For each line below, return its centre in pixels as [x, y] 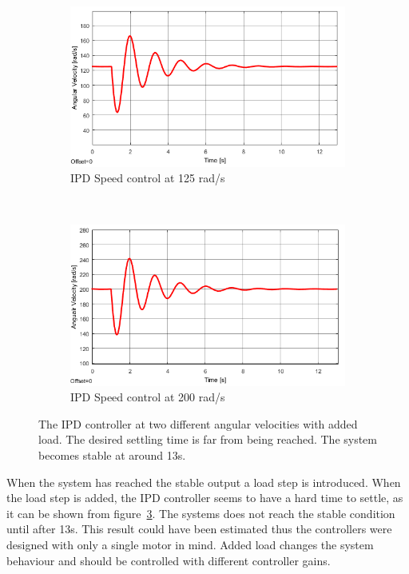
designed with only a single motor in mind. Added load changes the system [190, 544]
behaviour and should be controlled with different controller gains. [169, 560]
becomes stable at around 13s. [112, 455]
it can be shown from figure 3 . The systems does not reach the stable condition [201, 513]
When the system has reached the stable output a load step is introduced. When [204, 482]
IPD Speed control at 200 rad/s [148, 397]
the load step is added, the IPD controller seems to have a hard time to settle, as [205, 498]
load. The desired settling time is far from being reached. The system [208, 439]
